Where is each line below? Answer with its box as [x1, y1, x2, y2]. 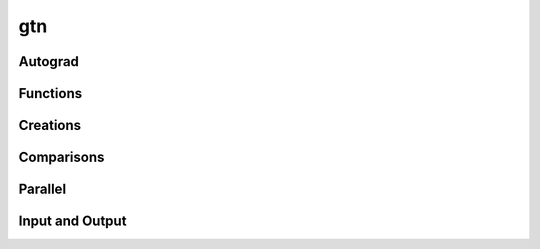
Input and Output [18, 213, 127, 230]
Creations [18, 117, 82, 134]
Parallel [18, 181, 67, 198]
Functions [18, 85, 83, 102]
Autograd [18, 53, 80, 70]
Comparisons [18, 149, 105, 166]
